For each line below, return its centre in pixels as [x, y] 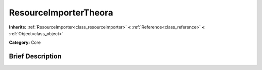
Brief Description [35, 56]
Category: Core [25, 42]
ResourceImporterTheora [61, 13]
